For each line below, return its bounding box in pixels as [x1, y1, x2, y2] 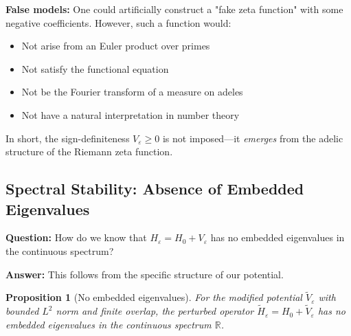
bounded [5, 304, 39, 318]
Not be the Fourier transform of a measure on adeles [21, 85, 243, 99]
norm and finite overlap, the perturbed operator [56, 304, 254, 318]
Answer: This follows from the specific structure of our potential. [5, 267, 284, 281]
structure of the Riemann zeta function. [5, 144, 173, 159]
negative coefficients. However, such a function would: [5, 15, 231, 30]
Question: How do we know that [5, 230, 147, 245]
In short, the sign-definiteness [5, 131, 130, 145]
